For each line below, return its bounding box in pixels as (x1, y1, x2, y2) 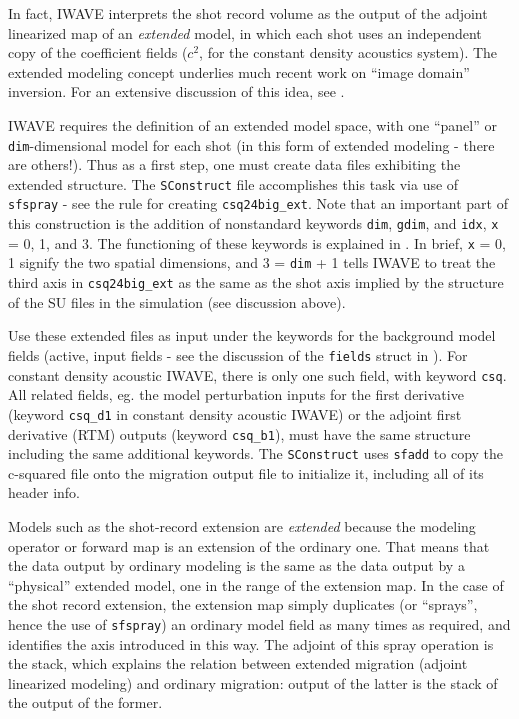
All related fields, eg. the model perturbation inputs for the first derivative (8, 384, 464, 405)
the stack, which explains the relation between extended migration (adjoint (8, 653, 468, 674)
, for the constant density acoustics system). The (199, 42, 498, 63)
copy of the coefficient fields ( (8, 42, 188, 63)
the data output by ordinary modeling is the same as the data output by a (8, 555, 465, 576)
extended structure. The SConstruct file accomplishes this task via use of (8, 173, 459, 194)
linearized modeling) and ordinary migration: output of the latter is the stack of (8, 672, 498, 693)
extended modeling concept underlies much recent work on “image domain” (8, 61, 470, 82)
